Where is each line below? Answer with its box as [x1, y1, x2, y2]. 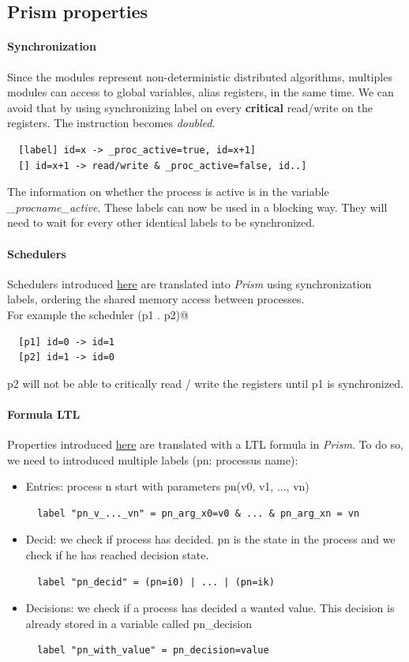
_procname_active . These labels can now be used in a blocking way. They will [7, 198, 388, 215]
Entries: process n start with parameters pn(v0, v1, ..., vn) [25, 478, 310, 495]
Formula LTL [7, 405, 81, 422]
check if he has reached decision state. [25, 547, 209, 563]
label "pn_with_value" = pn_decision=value [37, 645, 269, 656]
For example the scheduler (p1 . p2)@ [7, 306, 189, 322]
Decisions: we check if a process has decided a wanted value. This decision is [25, 600, 395, 616]
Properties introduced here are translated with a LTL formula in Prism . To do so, [7, 436, 403, 453]
